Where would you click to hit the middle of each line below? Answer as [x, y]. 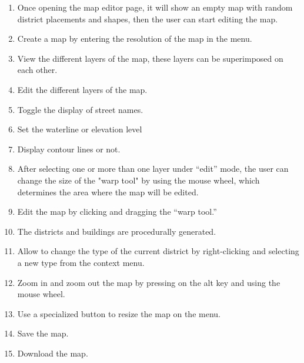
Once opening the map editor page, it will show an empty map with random [155, 7]
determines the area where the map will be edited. [108, 192]
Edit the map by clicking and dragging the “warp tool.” [117, 212]
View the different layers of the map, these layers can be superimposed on [150, 58]
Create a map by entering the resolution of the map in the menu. [135, 39]
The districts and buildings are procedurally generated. [117, 231]
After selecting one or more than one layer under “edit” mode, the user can [153, 169]
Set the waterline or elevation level [80, 129]
